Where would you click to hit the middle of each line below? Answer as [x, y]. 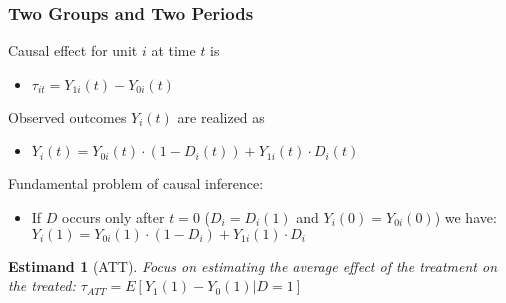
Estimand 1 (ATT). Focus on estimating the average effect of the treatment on [253, 265]
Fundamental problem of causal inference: [136, 183]
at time [173, 50]
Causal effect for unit [73, 50]
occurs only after [113, 217]
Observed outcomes [67, 116]
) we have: [465, 217]
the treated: [42, 285]
